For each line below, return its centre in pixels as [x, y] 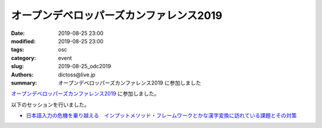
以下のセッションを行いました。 [50, 104]
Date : [18, 33]
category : [24, 58]
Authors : [22, 75]
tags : [18, 50]
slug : [17, 66]
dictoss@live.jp [77, 75]
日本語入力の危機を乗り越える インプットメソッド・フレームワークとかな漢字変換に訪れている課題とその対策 [161, 116]
